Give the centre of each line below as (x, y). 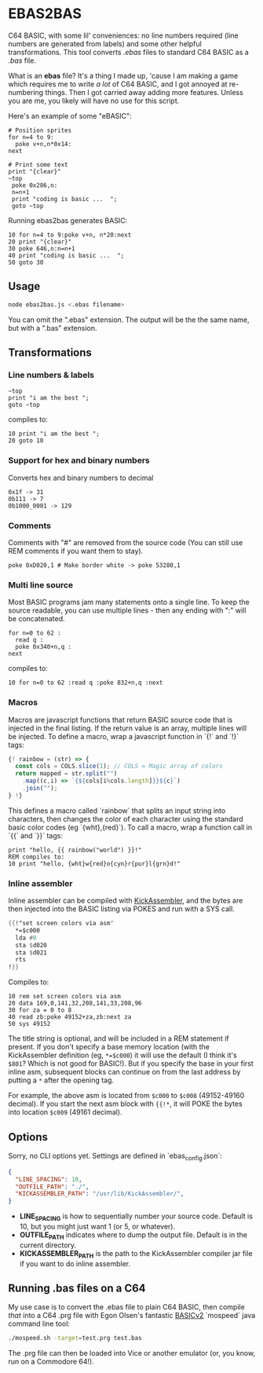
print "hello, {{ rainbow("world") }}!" (75, 850)
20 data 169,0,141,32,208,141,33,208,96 (75, 1003)
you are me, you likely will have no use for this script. (94, 101)
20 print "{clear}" (40, 242)
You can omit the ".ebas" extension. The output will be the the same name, (129, 320)
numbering (26, 92)
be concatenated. (37, 619)
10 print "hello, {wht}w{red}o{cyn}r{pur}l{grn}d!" (94, 864)
